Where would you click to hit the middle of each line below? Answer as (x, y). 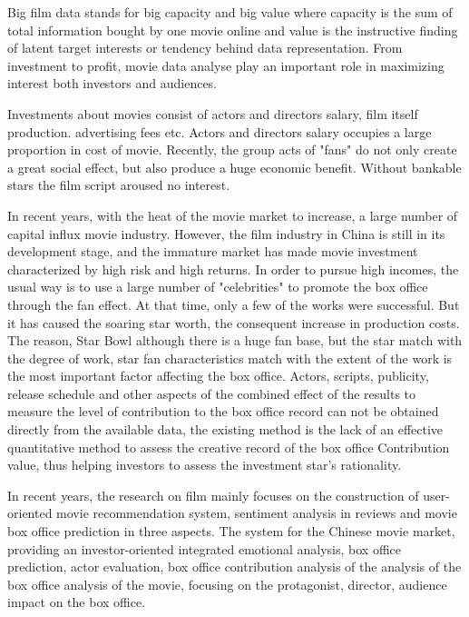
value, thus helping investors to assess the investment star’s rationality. (205, 465)
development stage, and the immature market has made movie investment (213, 251)
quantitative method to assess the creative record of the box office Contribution (229, 447)
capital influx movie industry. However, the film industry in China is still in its (226, 233)
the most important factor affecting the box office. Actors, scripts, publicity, (218, 376)
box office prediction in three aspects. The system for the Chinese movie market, (231, 531)
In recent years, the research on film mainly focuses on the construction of (213, 495)
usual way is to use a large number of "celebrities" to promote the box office (218, 287)
